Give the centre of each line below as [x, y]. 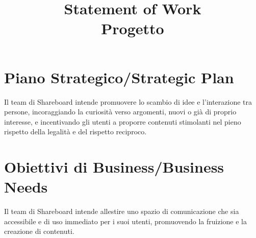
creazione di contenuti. [39, 231]
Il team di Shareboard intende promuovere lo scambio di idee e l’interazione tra [128, 101]
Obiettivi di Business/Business [114, 167]
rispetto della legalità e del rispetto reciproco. [75, 132]
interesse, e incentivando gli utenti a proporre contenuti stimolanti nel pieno [123, 121]
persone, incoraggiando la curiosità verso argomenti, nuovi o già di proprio [120, 112]
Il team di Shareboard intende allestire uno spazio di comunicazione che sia [122, 211]
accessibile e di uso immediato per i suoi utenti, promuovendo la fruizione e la [126, 221]
